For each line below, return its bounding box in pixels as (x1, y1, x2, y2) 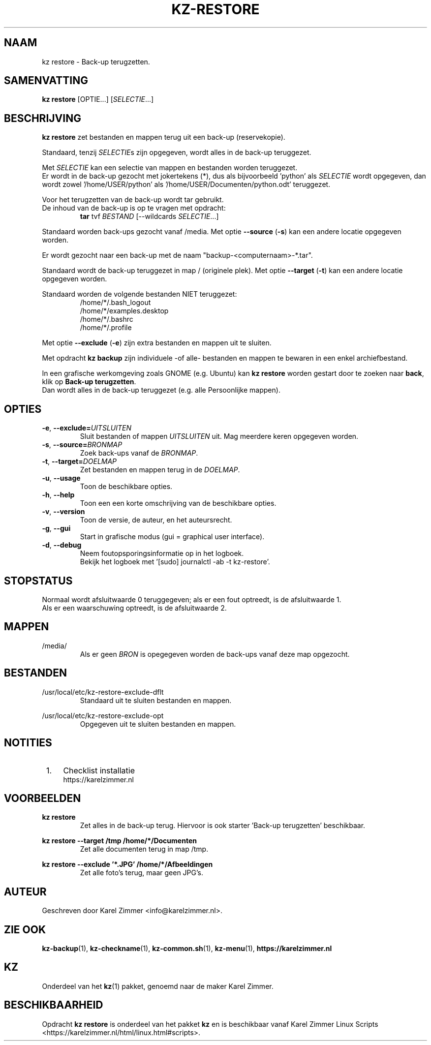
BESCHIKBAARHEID (4, 999, 103, 1012)
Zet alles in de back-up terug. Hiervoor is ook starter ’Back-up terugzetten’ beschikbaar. (80, 821, 366, 830)
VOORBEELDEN (4, 792, 81, 804)
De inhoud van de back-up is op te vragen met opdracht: (42, 204, 226, 213)
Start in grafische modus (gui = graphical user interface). (80, 532, 265, 541)
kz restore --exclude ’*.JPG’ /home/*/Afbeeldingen (42, 860, 213, 869)
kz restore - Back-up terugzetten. (42, 57, 150, 66)
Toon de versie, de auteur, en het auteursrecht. (80, 516, 232, 524)
